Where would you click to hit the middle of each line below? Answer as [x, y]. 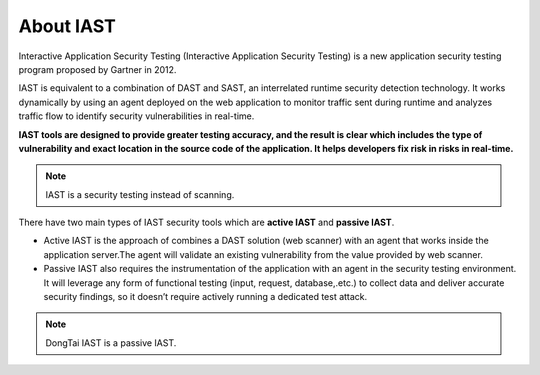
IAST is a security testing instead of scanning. [140, 194]
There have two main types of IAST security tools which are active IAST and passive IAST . [206, 222]
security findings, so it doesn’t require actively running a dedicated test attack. [205, 297]
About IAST [67, 26]
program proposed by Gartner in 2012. [97, 69]
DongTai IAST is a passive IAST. [111, 342]
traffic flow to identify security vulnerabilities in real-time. [136, 116]
